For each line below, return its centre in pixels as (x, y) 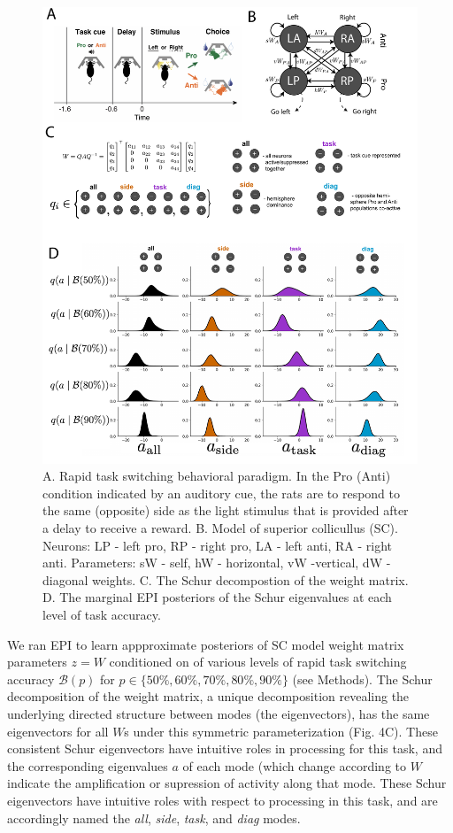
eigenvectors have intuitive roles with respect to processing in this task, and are (223, 800)
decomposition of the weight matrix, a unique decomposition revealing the (208, 696)
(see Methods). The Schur (362, 679)
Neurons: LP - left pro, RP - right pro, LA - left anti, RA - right (217, 545)
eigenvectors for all (58, 731)
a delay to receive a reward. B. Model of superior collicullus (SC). (220, 528)
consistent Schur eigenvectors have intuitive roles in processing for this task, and (225, 748)
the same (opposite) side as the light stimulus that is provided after (226, 510)
